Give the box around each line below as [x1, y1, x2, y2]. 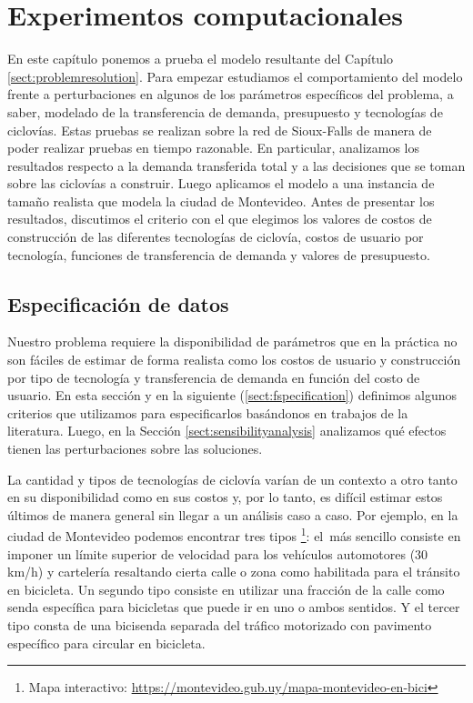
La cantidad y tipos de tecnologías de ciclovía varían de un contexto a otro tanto [7, 469, 458, 488]
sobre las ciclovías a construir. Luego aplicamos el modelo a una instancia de [7, 174, 435, 193]
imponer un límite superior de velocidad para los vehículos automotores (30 [7, 544, 428, 563]
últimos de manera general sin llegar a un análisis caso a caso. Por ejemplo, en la [7, 505, 458, 524]
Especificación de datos [7, 289, 229, 317]
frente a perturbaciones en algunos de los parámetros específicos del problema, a [7, 85, 454, 104]
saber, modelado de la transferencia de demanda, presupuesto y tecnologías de [7, 102, 443, 121]
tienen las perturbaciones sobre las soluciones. [7, 439, 263, 458]
